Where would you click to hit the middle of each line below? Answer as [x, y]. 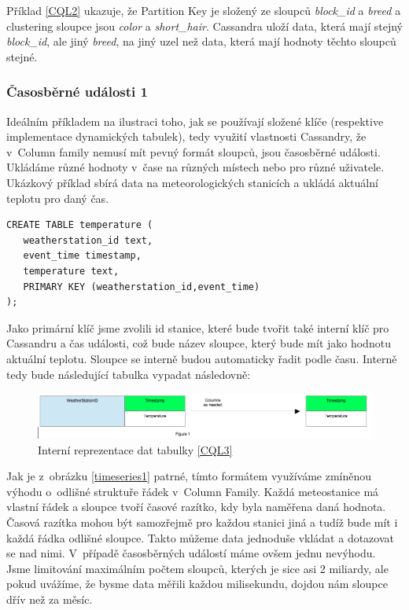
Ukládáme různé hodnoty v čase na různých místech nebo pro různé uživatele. [195, 167]
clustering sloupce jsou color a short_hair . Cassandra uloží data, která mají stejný [204, 26]
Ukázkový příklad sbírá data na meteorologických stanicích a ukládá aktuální [192, 182]
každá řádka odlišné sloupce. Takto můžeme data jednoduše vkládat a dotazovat [200, 537]
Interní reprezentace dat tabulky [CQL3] [135, 449]
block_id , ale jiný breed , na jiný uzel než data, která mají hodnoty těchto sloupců [201, 41]
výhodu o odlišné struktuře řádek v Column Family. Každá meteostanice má [193, 491]
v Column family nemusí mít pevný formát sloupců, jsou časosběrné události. [193, 151]
